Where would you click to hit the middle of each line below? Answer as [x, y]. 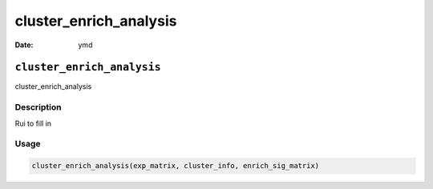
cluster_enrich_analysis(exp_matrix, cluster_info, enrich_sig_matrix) [176, 166]
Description [38, 107]
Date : [24, 45]
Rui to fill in [33, 123]
